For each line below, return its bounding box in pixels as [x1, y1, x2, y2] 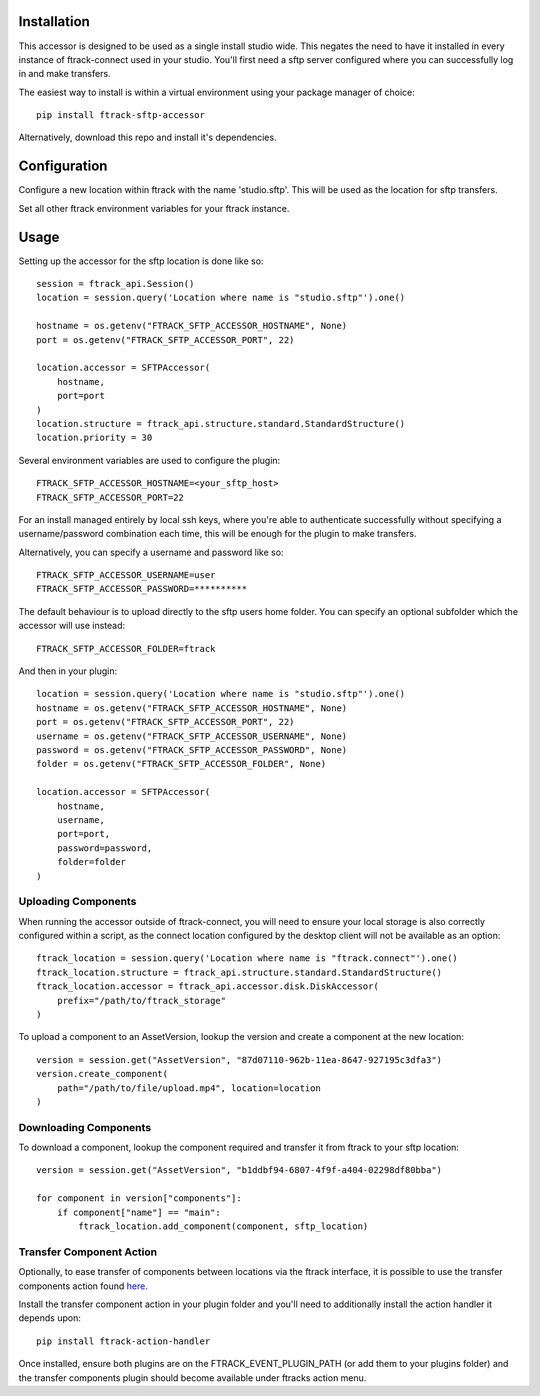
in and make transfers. [18, 68, 111, 80]
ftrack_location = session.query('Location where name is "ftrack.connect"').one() [36, 953, 459, 964]
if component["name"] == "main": [56, 1206, 222, 1218]
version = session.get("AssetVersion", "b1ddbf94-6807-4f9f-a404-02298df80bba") [36, 1165, 443, 1176]
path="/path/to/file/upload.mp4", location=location [56, 1082, 322, 1094]
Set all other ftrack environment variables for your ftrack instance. [18, 202, 290, 214]
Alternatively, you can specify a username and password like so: [18, 546, 284, 558]
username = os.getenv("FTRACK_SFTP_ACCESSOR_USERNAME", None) [36, 730, 348, 742]
